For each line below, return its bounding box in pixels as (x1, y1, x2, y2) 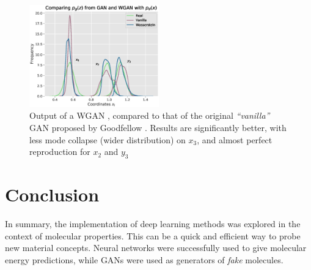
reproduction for (29, 145, 90, 158)
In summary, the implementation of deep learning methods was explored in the (5, 217, 301, 230)
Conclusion (5, 182, 100, 207)
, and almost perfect (197, 133, 273, 146)
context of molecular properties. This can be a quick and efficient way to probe (5, 229, 301, 242)
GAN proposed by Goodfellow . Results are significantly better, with (29, 121, 287, 134)
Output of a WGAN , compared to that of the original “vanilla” (29, 109, 270, 122)
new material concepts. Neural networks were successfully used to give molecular (5, 241, 307, 254)
